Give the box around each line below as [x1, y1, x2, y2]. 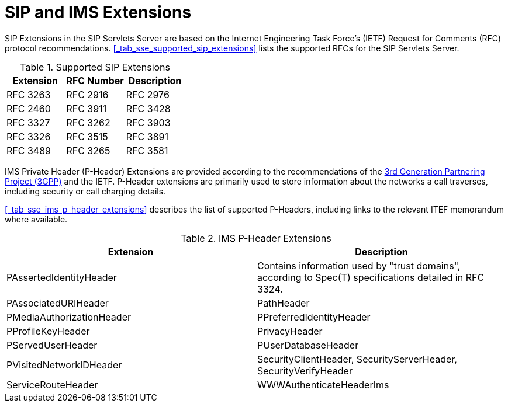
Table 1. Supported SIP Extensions [20, 61, 171, 73]
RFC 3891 [126, 130, 168, 142]
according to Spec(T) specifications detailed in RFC [257, 271, 485, 283]
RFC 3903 [126, 116, 171, 128]
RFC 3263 [6, 88, 51, 100]
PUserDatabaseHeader [257, 339, 359, 351]
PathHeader [257, 297, 310, 309]
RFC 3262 [66, 116, 110, 128]
